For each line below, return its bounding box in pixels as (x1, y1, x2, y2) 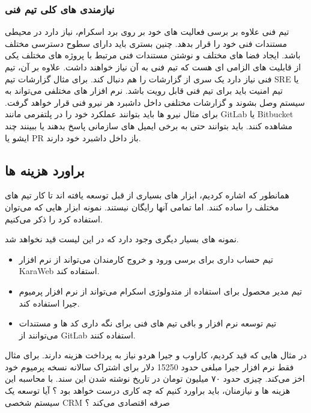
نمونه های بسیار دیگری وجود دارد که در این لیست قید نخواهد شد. (5, 233, 239, 245)
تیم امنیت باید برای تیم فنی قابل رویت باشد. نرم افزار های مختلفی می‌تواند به (5, 84, 283, 97)
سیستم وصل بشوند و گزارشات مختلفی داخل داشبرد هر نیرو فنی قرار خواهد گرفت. (5, 96, 305, 108)
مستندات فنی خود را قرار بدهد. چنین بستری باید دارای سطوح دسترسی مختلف (5, 37, 287, 49)
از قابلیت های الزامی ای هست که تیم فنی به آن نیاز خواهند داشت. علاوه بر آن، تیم (5, 61, 301, 73)
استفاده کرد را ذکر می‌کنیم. (5, 212, 103, 225)
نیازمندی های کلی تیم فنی (5, 1, 115, 16)
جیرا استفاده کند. (19, 296, 80, 309)
